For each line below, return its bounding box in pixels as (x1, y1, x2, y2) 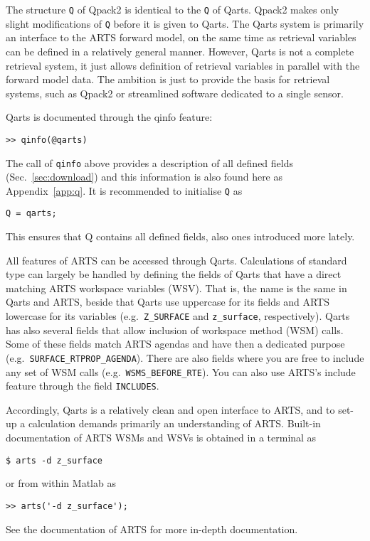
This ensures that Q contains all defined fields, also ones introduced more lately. (6, 229, 355, 244)
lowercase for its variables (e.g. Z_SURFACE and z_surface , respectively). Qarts (6, 309, 350, 323)
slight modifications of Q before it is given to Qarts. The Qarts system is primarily (6, 16, 364, 31)
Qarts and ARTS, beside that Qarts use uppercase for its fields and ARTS (6, 294, 329, 309)
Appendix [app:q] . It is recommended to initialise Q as (6, 183, 243, 198)
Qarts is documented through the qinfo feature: (6, 109, 213, 124)
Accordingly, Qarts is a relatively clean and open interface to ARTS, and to (6, 402, 335, 417)
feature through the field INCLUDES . (6, 378, 159, 393)
